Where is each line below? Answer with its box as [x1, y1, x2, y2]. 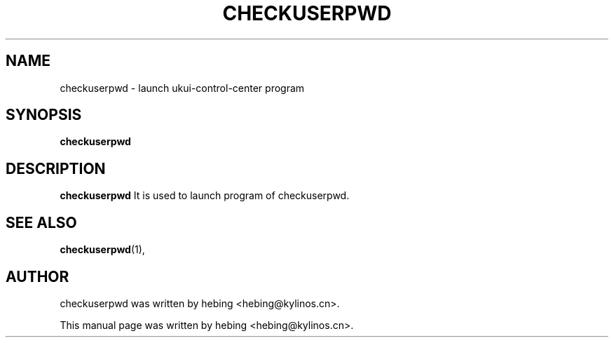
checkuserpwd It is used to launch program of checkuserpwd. [60, 189, 350, 202]
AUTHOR [6, 267, 69, 285]
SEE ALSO [6, 213, 77, 231]
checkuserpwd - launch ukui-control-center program [60, 81, 305, 94]
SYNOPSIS [6, 106, 82, 124]
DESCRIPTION [6, 159, 106, 177]
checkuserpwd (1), [60, 243, 145, 256]
